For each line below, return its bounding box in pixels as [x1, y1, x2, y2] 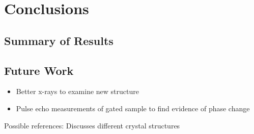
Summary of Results [4, 32, 114, 48]
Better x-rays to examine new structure [16, 86, 139, 97]
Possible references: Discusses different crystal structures [4, 120, 180, 130]
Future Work [4, 62, 74, 78]
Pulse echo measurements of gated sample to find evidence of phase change [16, 103, 250, 113]
